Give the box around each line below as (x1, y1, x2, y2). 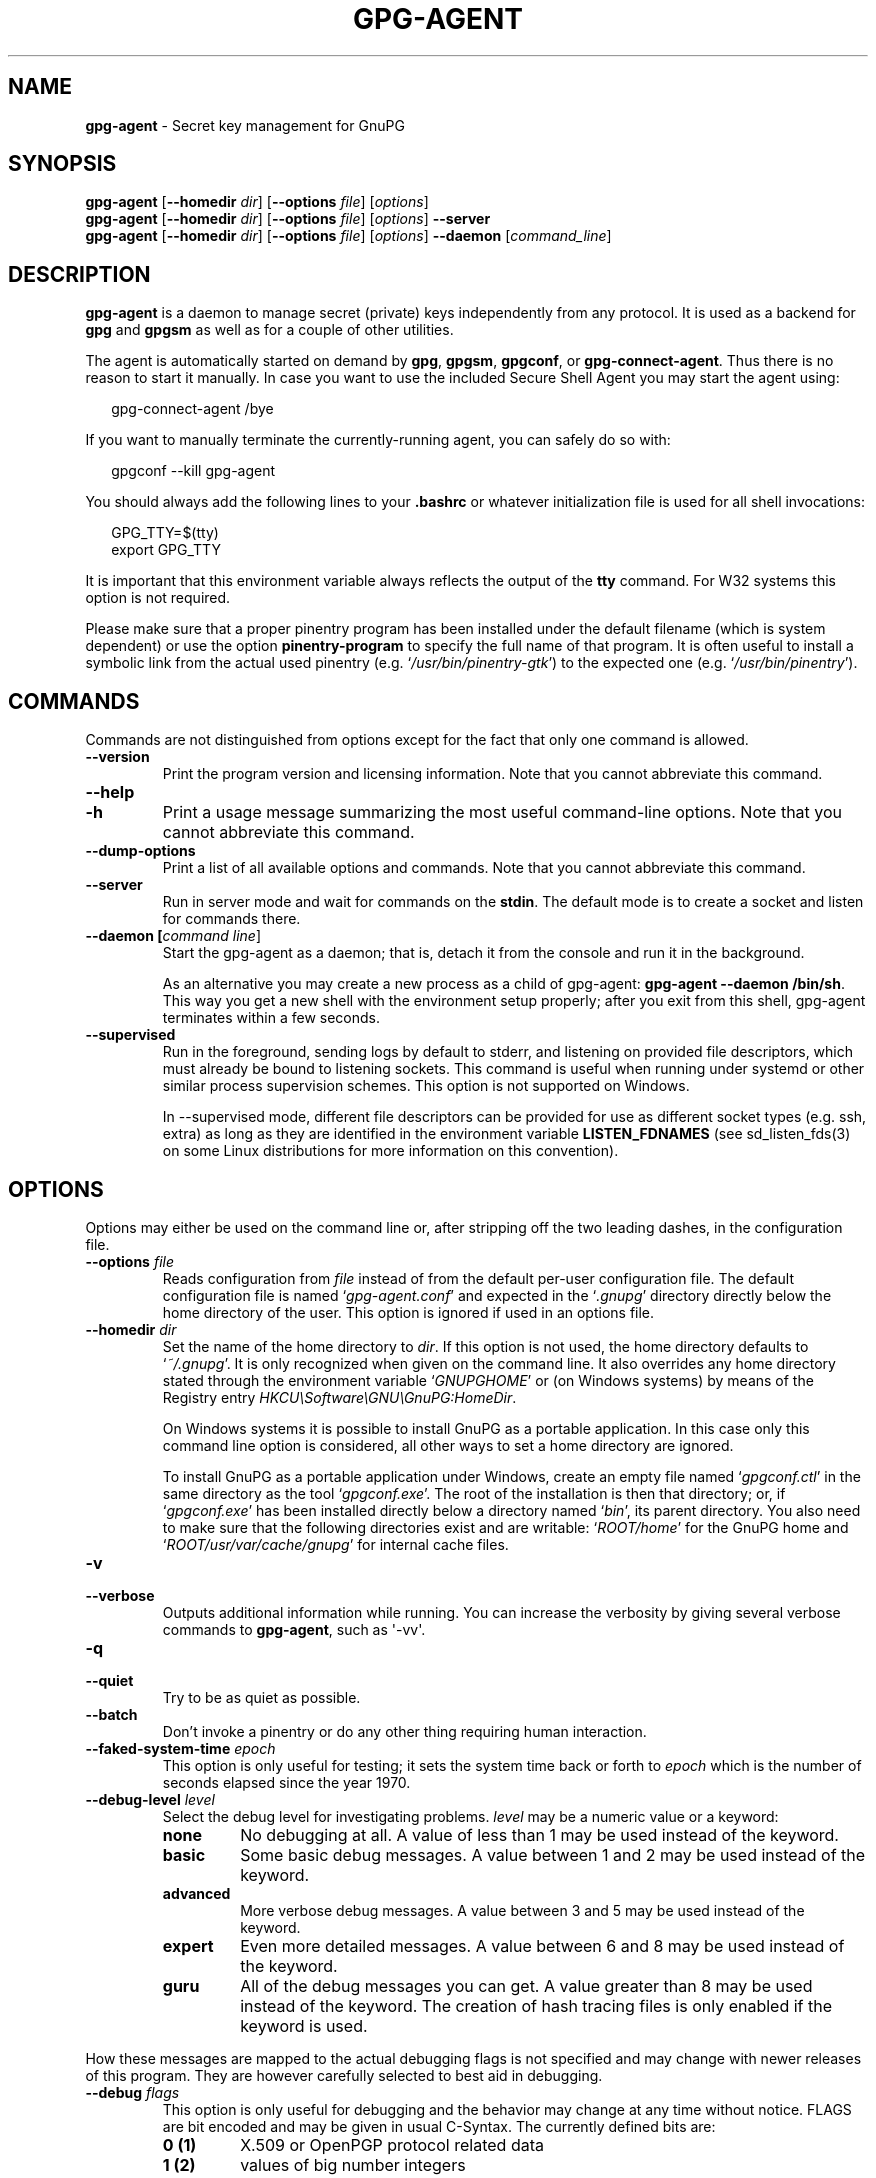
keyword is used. (240, 2015, 368, 2036)
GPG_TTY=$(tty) (111, 524, 219, 542)
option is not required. (85, 589, 231, 607)
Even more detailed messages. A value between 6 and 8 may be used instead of (240, 1935, 845, 1956)
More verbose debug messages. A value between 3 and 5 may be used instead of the (240, 1901, 805, 1919)
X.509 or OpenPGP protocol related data (240, 2134, 544, 2155)
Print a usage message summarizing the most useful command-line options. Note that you (162, 802, 843, 823)
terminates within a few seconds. (162, 1009, 381, 1027)
